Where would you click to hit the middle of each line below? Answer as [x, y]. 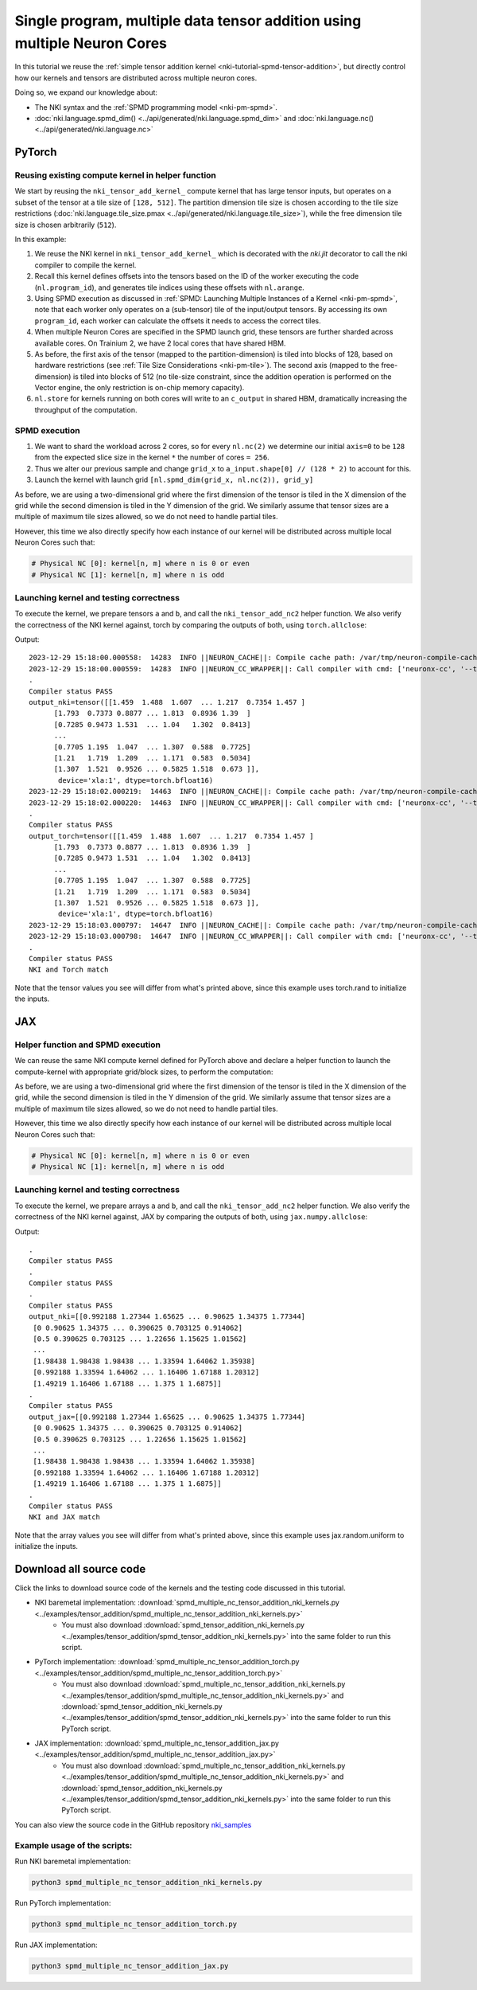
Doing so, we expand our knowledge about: [86, 92]
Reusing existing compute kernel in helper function [115, 175]
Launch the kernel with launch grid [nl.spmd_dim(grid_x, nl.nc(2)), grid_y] [174, 480]
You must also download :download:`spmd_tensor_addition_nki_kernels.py [183, 1625]
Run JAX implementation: [56, 1945]
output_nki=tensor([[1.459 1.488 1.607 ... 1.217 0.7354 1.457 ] [167, 702]
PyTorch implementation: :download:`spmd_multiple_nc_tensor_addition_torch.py [167, 1662]
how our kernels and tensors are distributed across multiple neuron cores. [136, 78]
